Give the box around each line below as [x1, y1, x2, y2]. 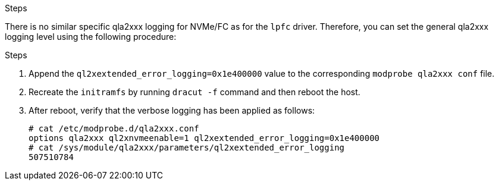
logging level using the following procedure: [5, 32, 177, 42]
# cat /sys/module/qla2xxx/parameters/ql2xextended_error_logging [29, 143, 345, 152]
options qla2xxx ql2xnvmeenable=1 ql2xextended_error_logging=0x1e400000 [29, 133, 380, 143]
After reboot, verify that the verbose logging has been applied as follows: [29, 105, 315, 115]
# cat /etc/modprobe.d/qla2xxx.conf [29, 124, 199, 133]
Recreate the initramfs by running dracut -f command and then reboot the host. [29, 87, 360, 97]
